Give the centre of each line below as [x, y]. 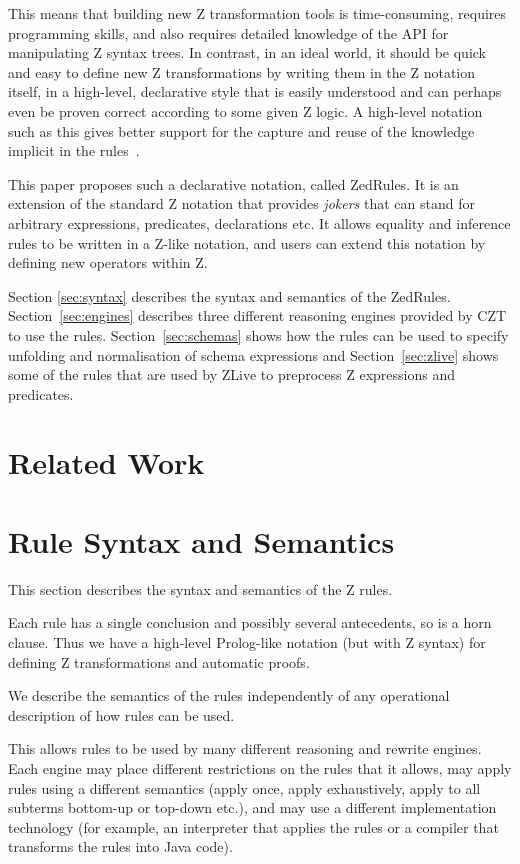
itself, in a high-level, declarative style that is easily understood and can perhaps [255, 91]
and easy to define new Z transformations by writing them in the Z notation [242, 71]
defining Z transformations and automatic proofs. [159, 661]
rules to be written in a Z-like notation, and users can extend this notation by [247, 242]
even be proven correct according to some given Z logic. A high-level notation [245, 110]
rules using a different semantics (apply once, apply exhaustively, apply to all [244, 787]
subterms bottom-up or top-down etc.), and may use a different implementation [252, 807]
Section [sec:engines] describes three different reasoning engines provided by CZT [257, 315]
